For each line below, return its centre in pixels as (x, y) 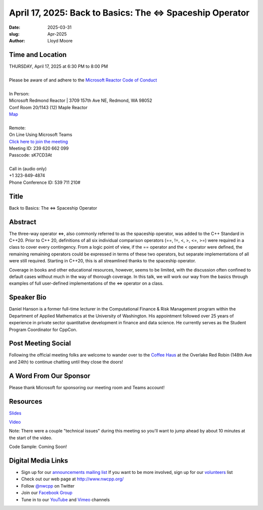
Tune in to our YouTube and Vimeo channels (66, 499)
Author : (17, 41)
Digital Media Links (38, 461)
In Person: (19, 94)
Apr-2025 (57, 34)
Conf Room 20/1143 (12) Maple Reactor (48, 107)
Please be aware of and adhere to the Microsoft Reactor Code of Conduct (83, 80)
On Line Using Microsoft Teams (41, 135)
